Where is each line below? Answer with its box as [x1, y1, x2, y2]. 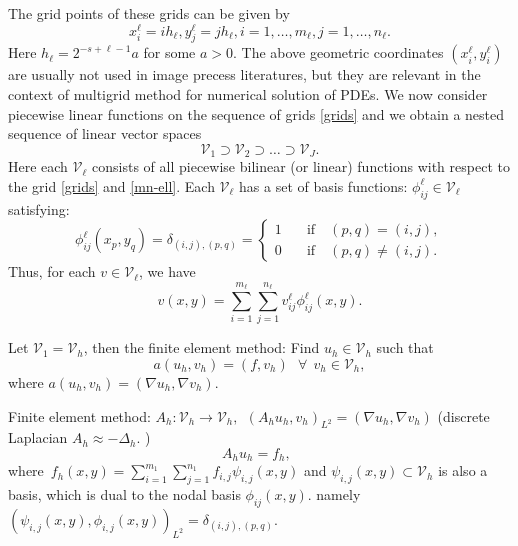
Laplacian [8, 427, 68, 448]
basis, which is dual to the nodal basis [8, 484, 241, 505]
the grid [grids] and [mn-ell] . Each [8, 175, 215, 196]
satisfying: [8, 198, 70, 219]
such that [376, 337, 434, 358]
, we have [139, 261, 196, 282]
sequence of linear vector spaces [8, 123, 202, 144]
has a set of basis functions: [239, 175, 408, 196]
